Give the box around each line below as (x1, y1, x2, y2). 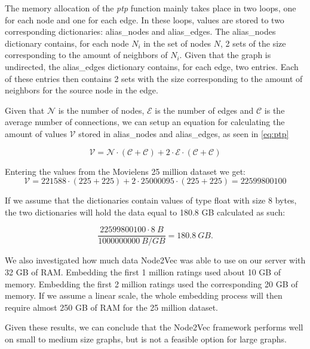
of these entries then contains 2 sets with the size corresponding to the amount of (5, 72, 303, 84)
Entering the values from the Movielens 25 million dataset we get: (5, 165, 245, 177)
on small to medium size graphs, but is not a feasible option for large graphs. (5, 332, 287, 345)
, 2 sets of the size (220, 37, 286, 49)
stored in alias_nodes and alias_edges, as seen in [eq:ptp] (78, 127, 289, 139)
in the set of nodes (143, 37, 211, 49)
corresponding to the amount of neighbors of (5, 48, 168, 61)
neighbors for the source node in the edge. (5, 84, 158, 96)
